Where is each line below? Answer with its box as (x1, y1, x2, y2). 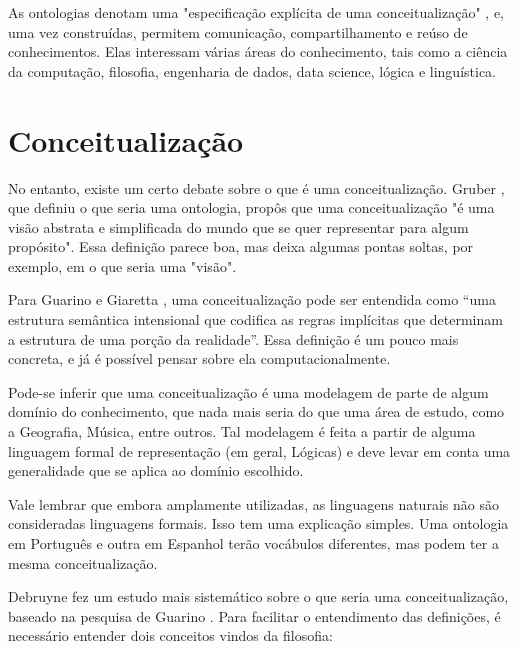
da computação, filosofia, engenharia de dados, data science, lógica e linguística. (8, 60, 497, 81)
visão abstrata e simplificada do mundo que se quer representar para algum (8, 216, 469, 237)
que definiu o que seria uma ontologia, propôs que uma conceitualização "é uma (8, 197, 495, 218)
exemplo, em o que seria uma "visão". (8, 255, 237, 276)
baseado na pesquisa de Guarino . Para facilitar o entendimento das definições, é (8, 605, 501, 626)
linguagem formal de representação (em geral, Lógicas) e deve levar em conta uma (8, 440, 511, 461)
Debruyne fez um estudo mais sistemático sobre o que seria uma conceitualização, (8, 586, 509, 607)
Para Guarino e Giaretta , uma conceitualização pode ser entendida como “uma (8, 289, 496, 310)
